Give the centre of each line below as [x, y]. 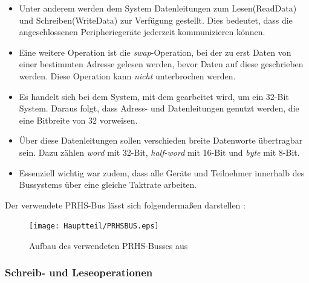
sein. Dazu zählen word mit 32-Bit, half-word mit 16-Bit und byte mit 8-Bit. [159, 152]
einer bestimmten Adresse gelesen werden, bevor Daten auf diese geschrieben [161, 64]
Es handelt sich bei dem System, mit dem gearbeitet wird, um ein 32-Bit [154, 96]
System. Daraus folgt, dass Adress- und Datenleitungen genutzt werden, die [159, 108]
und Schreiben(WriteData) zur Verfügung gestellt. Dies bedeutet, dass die [156, 20]
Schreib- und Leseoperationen [79, 272]
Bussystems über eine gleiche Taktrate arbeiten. [108, 185]
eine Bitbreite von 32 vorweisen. [78, 120]
